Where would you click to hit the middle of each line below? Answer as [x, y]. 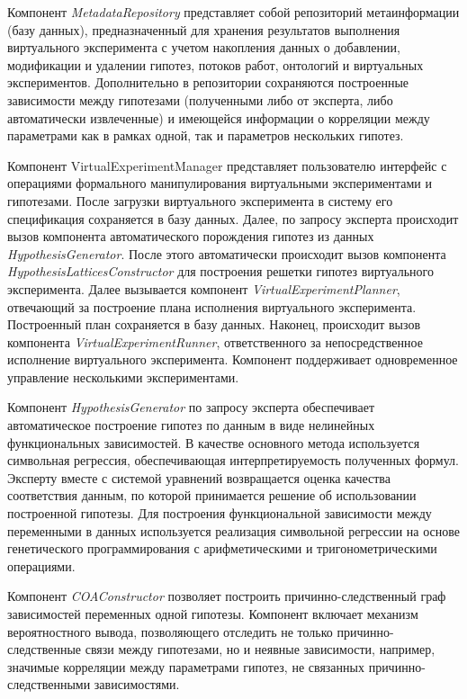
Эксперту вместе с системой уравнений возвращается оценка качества [199, 477]
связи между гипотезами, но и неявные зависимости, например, [260, 649]
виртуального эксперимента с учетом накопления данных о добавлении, [204, 47]
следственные [45, 649]
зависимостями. [137, 684]
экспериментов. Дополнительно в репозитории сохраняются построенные [208, 82]
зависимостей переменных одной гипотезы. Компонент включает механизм [213, 614]
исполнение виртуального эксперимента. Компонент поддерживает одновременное [233, 359]
